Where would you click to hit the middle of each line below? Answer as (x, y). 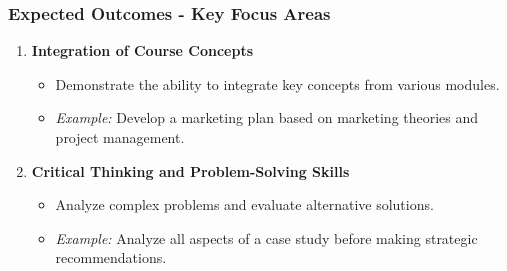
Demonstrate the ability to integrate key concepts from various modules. (277, 83)
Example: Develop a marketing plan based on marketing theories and (267, 117)
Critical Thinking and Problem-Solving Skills (190, 170)
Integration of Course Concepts (142, 50)
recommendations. (111, 257)
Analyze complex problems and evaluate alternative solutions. (244, 204)
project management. (120, 137)
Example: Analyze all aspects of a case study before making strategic (266, 237)
